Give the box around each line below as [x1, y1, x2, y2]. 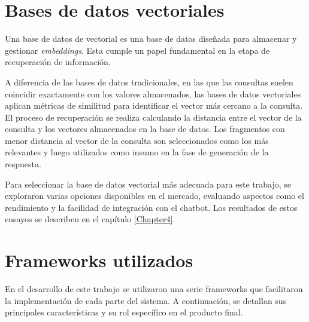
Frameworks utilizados [5, 248, 193, 272]
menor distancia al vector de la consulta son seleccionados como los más [5, 134, 269, 146]
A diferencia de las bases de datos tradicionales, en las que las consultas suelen [5, 75, 293, 88]
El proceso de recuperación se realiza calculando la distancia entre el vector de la [5, 111, 302, 123]
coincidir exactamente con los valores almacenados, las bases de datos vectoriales [5, 87, 301, 100]
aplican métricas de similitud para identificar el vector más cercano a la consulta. [5, 99, 303, 112]
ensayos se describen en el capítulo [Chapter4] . [5, 213, 175, 225]
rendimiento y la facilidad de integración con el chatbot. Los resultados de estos [5, 201, 298, 213]
